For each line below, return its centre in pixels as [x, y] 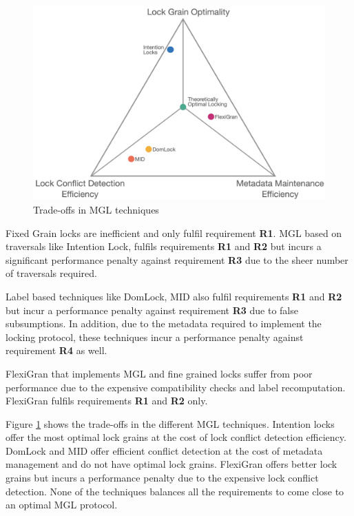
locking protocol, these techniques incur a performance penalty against [155, 337]
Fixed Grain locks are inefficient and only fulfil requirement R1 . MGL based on [174, 233]
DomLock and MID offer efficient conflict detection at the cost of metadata [164, 450]
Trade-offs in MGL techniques [96, 209]
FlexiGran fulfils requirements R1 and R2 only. [107, 401]
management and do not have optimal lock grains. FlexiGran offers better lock [171, 464]
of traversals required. [51, 273]
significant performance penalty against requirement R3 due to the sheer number [177, 259]
